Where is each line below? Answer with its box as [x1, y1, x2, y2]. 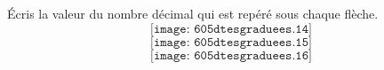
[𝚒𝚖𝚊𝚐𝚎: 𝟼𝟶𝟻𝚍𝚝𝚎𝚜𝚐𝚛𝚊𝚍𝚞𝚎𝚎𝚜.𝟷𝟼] [150, 49, 312, 62]
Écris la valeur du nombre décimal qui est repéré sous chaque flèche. [7, 4, 379, 22]
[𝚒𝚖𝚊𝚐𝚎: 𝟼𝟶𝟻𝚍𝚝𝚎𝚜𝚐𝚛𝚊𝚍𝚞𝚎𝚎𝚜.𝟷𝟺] [150, 22, 312, 35]
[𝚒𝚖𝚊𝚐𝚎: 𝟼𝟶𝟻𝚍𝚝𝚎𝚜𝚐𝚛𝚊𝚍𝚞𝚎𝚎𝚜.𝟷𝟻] [150, 35, 312, 49]
